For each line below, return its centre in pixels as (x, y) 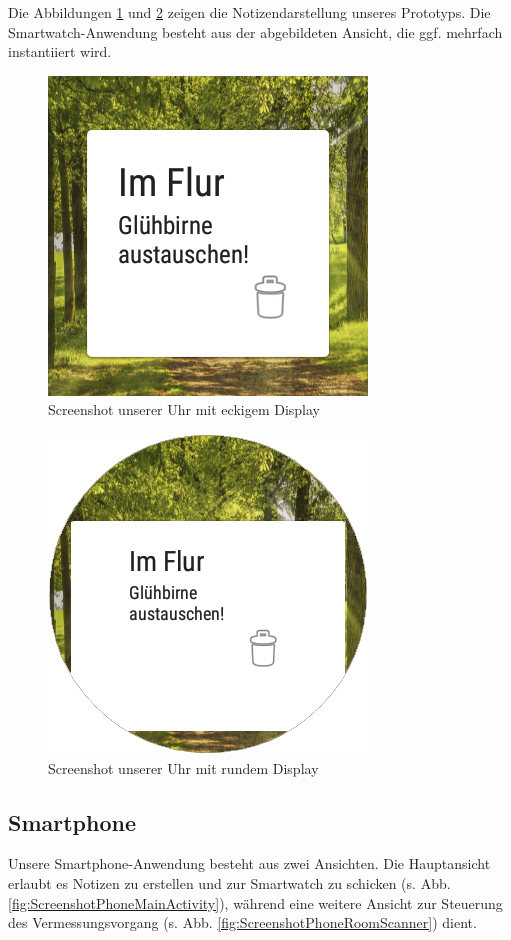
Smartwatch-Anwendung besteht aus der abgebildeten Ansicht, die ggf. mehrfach (255, 31)
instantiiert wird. (60, 51)
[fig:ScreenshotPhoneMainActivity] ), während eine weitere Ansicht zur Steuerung (255, 902)
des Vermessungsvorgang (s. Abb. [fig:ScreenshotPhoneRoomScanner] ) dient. (242, 922)
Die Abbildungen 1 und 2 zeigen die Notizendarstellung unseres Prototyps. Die (249, 12)
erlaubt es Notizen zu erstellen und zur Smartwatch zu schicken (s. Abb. (229, 882)
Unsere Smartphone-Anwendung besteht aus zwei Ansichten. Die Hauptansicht (249, 863)
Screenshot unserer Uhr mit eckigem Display (184, 409)
